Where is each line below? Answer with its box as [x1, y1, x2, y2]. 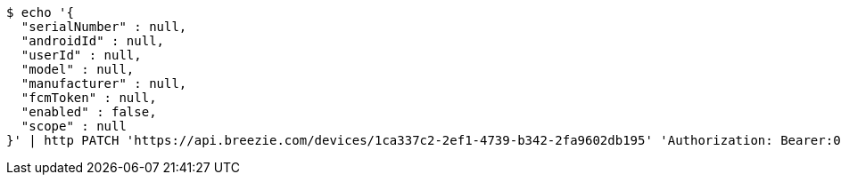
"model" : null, [21, 62, 135, 76]
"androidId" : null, [21, 34, 165, 48]
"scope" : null [21, 119, 127, 133]
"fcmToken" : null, [21, 91, 157, 105]
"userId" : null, [21, 48, 142, 62]
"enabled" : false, [21, 105, 157, 119]
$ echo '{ [6, 5, 74, 20]
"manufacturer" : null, [21, 76, 187, 91]
